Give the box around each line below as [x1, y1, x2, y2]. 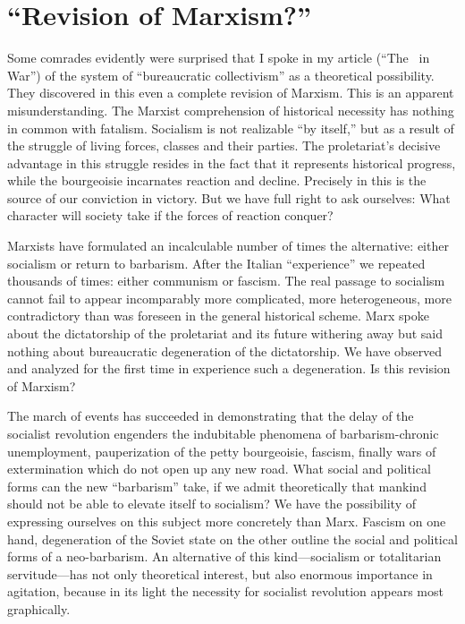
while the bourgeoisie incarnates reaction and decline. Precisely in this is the [7, 171, 427, 190]
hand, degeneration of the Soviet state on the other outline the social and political [7, 529, 458, 548]
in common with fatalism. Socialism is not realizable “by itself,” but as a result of [7, 118, 454, 137]
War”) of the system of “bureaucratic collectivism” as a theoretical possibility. [7, 65, 435, 84]
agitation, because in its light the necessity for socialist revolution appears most [7, 582, 444, 601]
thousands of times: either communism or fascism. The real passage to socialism [7, 271, 445, 290]
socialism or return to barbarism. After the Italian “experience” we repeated [7, 253, 426, 272]
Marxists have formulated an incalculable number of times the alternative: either [7, 236, 449, 255]
